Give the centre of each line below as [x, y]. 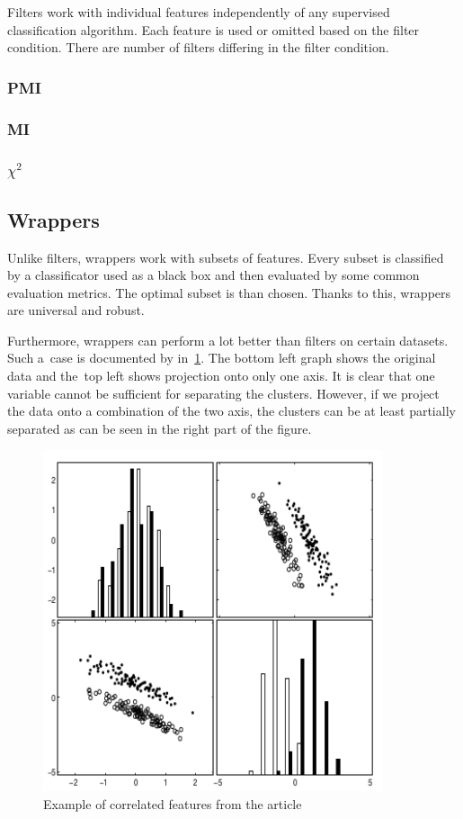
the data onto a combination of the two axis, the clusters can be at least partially [231, 411]
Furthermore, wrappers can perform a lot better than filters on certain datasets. [228, 340]
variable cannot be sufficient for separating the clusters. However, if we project [223, 393]
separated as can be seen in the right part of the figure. [160, 428]
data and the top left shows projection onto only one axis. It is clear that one [221, 376]
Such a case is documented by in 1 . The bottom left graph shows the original [222, 358]
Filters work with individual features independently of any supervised [199, 12]
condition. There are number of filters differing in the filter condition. [198, 47]
